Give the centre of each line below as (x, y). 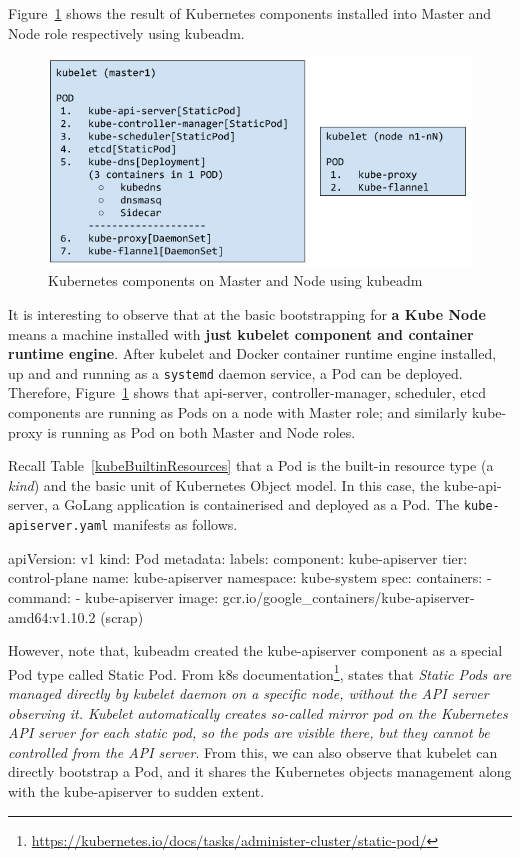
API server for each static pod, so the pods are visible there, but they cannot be (249, 732)
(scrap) (122, 616)
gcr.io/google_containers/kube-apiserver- (348, 596)
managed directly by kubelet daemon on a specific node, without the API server (248, 692)
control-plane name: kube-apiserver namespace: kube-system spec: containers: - (250, 577)
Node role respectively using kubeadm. (126, 32)
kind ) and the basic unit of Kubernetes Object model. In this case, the (224, 484)
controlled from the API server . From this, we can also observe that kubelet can (253, 751)
